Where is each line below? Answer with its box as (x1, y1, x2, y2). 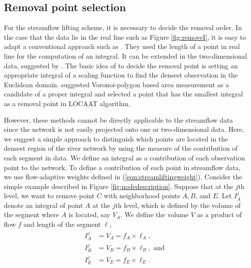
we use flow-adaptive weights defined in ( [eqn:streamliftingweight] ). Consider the (4, 172, 242, 182)
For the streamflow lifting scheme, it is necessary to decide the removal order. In (4, 22, 242, 32)
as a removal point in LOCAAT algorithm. (4, 98, 131, 108)
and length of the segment (23, 219, 101, 229)
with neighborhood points (103, 190, 180, 201)
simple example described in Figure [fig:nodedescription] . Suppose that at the (4, 181, 233, 191)
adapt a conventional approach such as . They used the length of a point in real (4, 41, 240, 51)
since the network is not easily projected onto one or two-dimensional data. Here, (4, 124, 244, 134)
